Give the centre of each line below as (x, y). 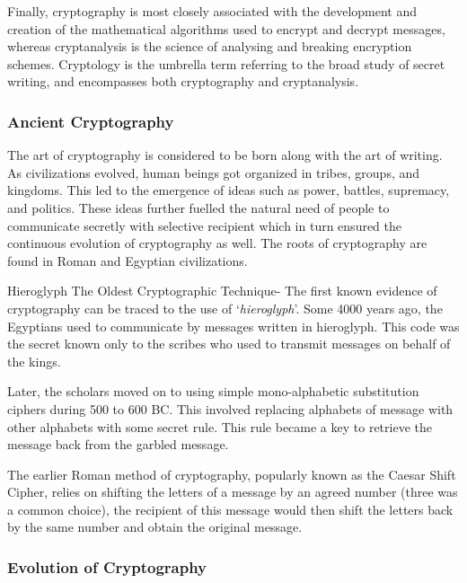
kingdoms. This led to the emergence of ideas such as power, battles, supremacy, (229, 190)
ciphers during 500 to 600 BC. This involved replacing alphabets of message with (230, 408)
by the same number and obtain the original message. (155, 527)
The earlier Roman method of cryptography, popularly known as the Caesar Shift (232, 474)
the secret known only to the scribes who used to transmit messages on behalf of (229, 344)
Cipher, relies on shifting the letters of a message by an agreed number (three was (233, 492)
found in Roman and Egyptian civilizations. (128, 260)
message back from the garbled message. (118, 444)
